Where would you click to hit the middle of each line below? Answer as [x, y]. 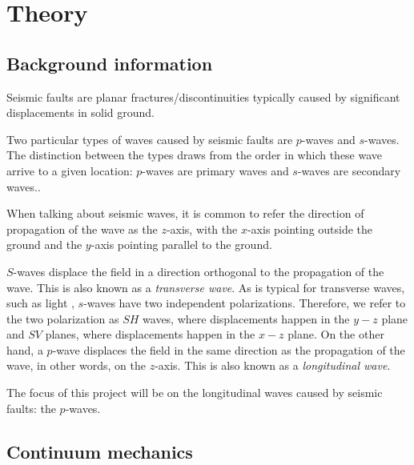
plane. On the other [336, 334]
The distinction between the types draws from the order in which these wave [195, 155]
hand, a [25, 349]
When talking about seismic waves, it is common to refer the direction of [185, 213]
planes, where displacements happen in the [150, 334]
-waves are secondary [349, 170]
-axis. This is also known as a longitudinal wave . [273, 365]
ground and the [44, 245]
